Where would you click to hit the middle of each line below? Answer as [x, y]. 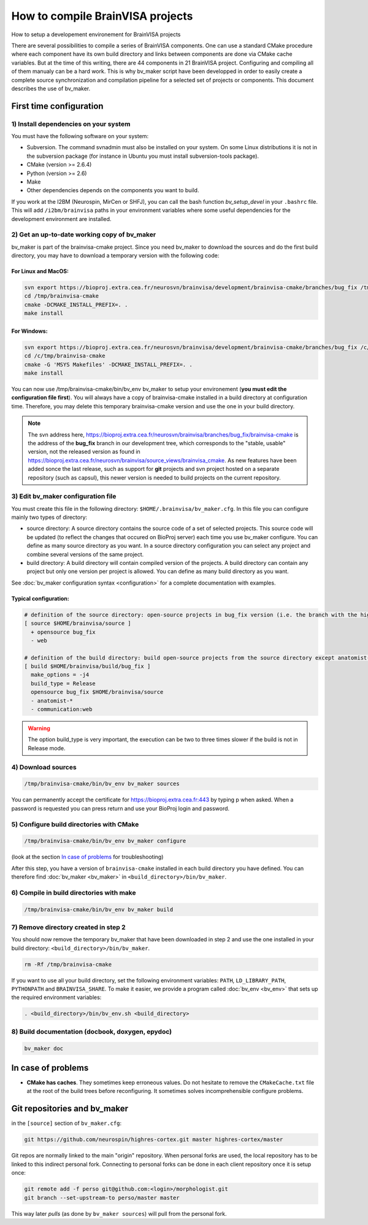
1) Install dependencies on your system [71, 124]
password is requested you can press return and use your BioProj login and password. [121, 808]
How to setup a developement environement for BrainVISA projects [96, 34]
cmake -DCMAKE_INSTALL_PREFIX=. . [76, 305]
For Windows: [30, 331]
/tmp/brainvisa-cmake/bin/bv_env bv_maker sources [102, 784]
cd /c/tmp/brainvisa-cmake [65, 356]
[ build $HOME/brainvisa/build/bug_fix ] [87, 667]
